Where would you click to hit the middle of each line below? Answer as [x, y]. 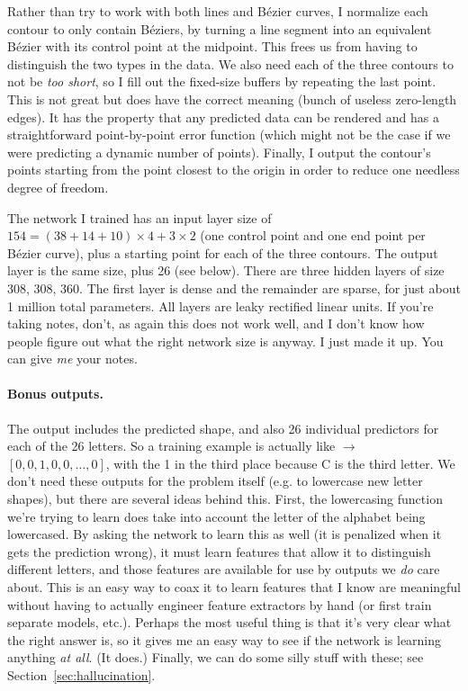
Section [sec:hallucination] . [81, 674]
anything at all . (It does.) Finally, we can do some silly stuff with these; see [216, 657]
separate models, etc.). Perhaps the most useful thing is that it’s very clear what [229, 622]
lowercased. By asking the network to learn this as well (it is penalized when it [225, 534]
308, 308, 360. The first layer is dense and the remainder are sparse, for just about [234, 287]
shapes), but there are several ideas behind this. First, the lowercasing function [225, 499]
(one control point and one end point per [313, 235]
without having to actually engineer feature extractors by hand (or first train [220, 604]
